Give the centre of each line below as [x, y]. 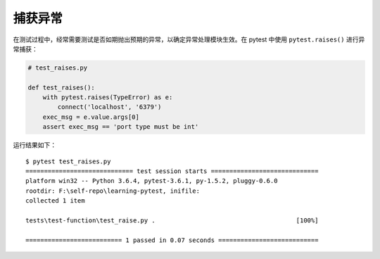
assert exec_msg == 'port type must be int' [121, 127]
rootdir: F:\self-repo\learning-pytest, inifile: [113, 191]
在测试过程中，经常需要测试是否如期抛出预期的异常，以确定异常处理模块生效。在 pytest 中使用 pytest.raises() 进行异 [189, 39]
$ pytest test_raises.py [68, 161]
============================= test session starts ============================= [172, 171]
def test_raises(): [61, 87]
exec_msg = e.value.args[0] [91, 117]
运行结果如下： [34, 145]
